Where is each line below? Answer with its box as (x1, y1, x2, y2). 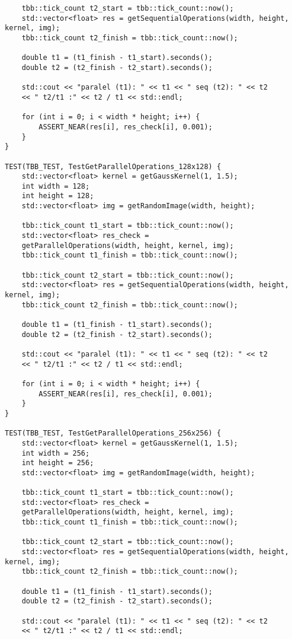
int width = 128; (21, 182, 90, 190)
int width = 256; (21, 449, 90, 457)
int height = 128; (21, 192, 94, 201)
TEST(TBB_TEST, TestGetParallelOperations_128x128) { (5, 162, 222, 171)
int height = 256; (21, 459, 94, 468)
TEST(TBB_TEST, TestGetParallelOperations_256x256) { (5, 429, 222, 438)
